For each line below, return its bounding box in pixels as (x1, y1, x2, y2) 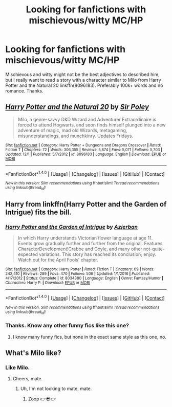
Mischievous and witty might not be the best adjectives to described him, (5, 71, 160, 78)
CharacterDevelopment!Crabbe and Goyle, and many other (17, 246, 142, 252)
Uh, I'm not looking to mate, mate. (20, 385, 92, 392)
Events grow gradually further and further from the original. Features (17, 240, 163, 247)
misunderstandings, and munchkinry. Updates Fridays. (17, 133, 134, 139)
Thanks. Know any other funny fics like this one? (5, 322, 130, 329)
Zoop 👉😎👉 (28, 396, 56, 402)
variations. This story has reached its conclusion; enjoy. (39, 251, 156, 257)
